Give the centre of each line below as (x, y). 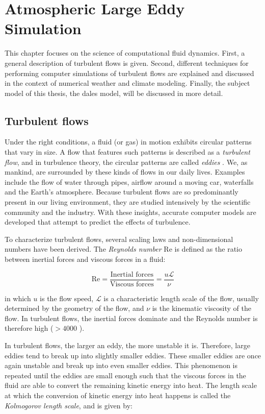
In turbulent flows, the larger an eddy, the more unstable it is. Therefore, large (127, 345)
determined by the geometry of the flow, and (74, 308)
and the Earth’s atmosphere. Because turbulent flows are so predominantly (122, 192)
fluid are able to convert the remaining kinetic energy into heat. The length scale (131, 385)
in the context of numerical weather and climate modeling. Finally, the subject (127, 83)
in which (18, 298)
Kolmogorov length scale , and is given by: (69, 405)
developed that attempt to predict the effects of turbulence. (98, 222)
